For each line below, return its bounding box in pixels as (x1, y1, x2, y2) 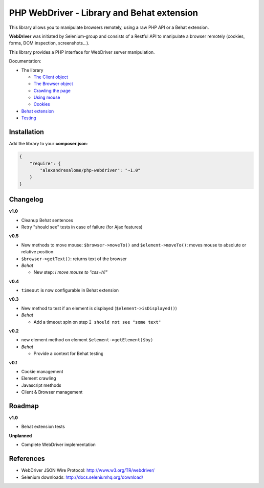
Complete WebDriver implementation (21, 442, 96, 447)
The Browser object (33, 81, 73, 87)
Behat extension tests (21, 423, 65, 430)
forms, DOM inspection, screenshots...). (9, 40, 90, 46)
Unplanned (9, 433, 32, 439)
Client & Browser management (21, 389, 83, 395)
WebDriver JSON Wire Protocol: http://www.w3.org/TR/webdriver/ (21, 467, 155, 473)
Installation (9, 128, 44, 136)
